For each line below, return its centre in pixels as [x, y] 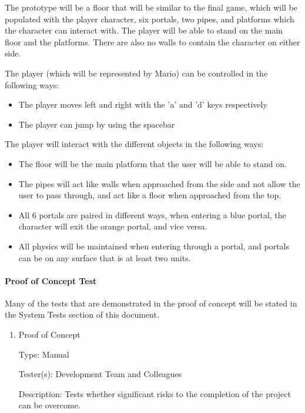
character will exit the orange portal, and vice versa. [113, 226]
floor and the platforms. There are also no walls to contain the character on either [152, 41]
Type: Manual [44, 354]
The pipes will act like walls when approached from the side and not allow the [159, 183]
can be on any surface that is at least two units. [105, 257]
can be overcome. [49, 405]
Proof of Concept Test [51, 280]
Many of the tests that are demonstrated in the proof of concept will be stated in [151, 303]
